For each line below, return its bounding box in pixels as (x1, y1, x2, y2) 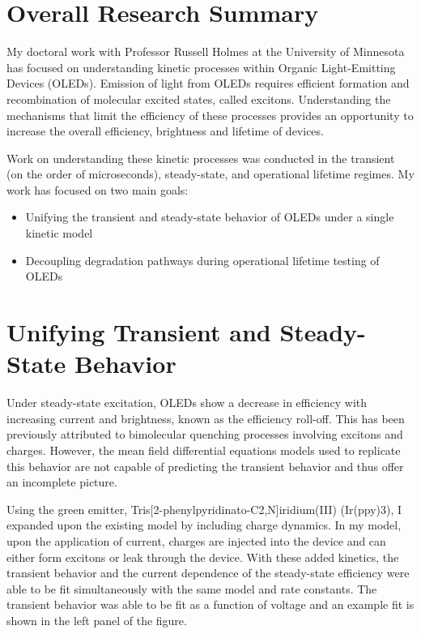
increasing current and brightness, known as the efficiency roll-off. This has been (6, 409, 405, 426)
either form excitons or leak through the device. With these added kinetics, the (6, 548, 399, 565)
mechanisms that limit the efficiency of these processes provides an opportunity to (6, 106, 414, 123)
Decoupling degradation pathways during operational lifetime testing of (25, 251, 380, 268)
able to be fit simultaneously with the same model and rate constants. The (6, 580, 377, 597)
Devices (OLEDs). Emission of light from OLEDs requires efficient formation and (6, 75, 410, 92)
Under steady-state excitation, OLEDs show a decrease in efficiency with (6, 394, 368, 411)
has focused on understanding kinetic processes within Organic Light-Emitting (6, 58, 396, 75)
